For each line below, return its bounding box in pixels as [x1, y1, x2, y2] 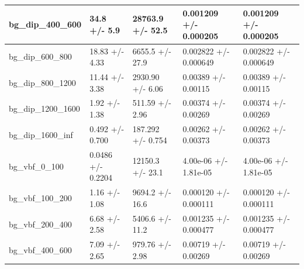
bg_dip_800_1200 [9, 76, 76, 88]
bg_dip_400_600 [9, 18, 82, 30]
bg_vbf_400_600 [9, 243, 72, 256]
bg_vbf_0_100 [9, 160, 64, 172]
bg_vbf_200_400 [9, 218, 72, 230]
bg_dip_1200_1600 [9, 102, 80, 115]
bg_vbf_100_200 [9, 192, 72, 204]
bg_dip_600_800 [9, 50, 72, 63]
